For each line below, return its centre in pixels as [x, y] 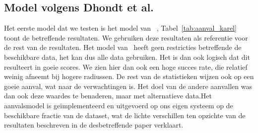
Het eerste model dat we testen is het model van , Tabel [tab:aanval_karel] [120, 28]
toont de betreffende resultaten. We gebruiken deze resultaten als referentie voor [126, 37]
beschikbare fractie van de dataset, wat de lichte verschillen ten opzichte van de [125, 115]
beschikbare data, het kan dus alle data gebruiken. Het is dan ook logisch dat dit [127, 57]
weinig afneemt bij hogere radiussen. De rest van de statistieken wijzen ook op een [129, 76]
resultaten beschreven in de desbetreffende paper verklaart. [94, 125]
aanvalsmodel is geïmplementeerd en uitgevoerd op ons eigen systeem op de [119, 105]
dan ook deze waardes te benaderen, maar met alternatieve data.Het [108, 96]
